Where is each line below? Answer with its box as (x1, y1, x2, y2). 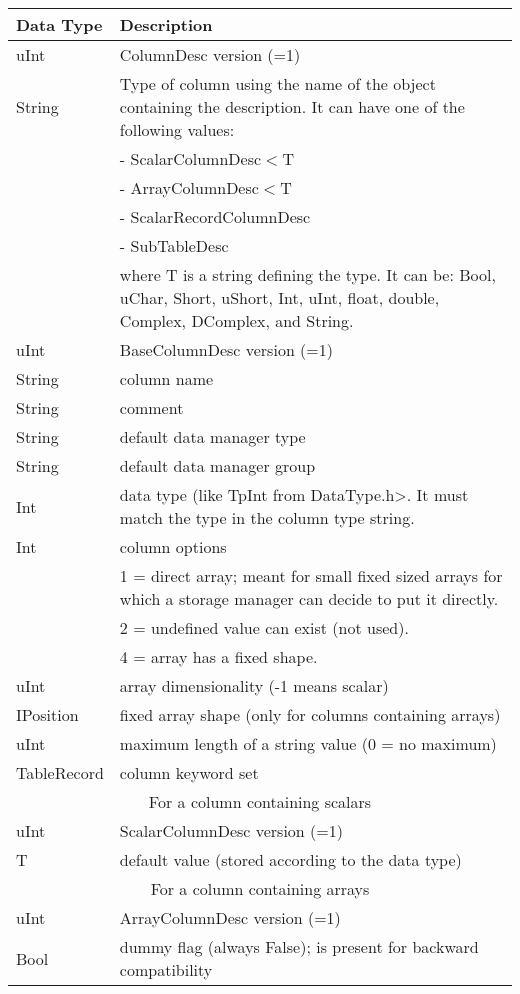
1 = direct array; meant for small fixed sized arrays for (119, 564, 503, 587)
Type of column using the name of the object (119, 72, 436, 95)
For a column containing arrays (150, 877, 370, 900)
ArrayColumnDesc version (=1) (119, 906, 341, 929)
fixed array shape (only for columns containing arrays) (119, 703, 501, 726)
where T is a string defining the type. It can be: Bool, (119, 263, 496, 286)
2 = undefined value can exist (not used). (119, 616, 409, 639)
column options (119, 535, 227, 558)
